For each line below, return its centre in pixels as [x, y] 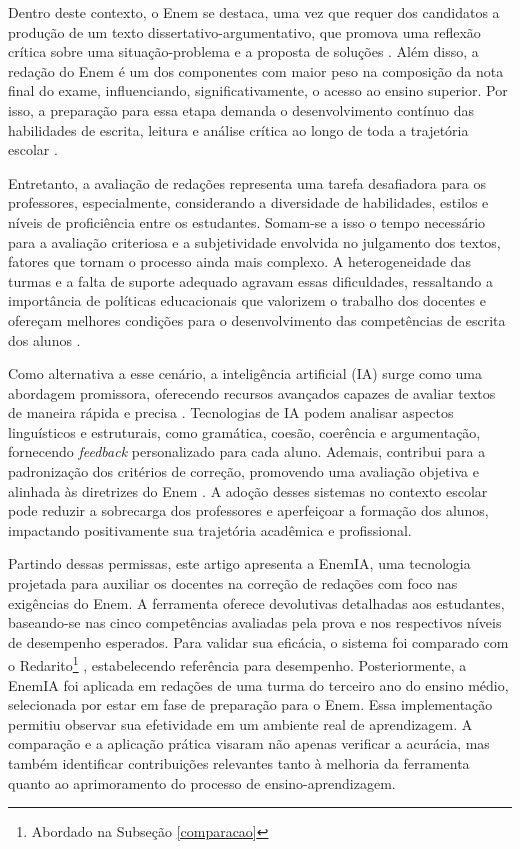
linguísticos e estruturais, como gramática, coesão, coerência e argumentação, [244, 431]
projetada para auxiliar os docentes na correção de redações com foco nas [233, 583]
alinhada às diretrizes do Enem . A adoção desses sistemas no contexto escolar [248, 490]
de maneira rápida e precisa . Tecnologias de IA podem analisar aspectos [231, 412]
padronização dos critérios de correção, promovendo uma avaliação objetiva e [243, 471]
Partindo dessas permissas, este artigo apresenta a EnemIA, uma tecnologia [239, 563]
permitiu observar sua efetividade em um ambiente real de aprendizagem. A [240, 723]
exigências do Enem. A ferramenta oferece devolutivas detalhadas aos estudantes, [256, 602]
